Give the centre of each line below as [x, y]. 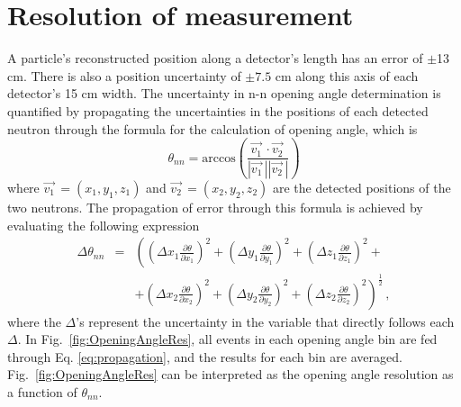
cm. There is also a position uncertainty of [124, 75]
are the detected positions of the [362, 188]
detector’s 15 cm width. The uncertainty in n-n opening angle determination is [224, 93]
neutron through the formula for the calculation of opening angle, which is [212, 128]
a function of [42, 392]
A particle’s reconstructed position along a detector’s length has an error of [215, 58]
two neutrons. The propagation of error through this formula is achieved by [215, 208]
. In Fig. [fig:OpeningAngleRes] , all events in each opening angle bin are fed [227, 339]
